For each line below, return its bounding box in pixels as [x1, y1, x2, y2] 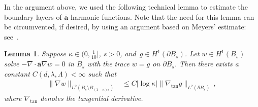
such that [88, 68, 117, 79]
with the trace [87, 58, 130, 69]
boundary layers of [4, 11, 62, 22]
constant [4, 68, 30, 79]
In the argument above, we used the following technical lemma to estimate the [4, 2, 248, 12]
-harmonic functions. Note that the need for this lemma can [68, 11, 254, 22]
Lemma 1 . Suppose [4, 48, 67, 59]
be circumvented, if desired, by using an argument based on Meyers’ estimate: [4, 21, 246, 32]
